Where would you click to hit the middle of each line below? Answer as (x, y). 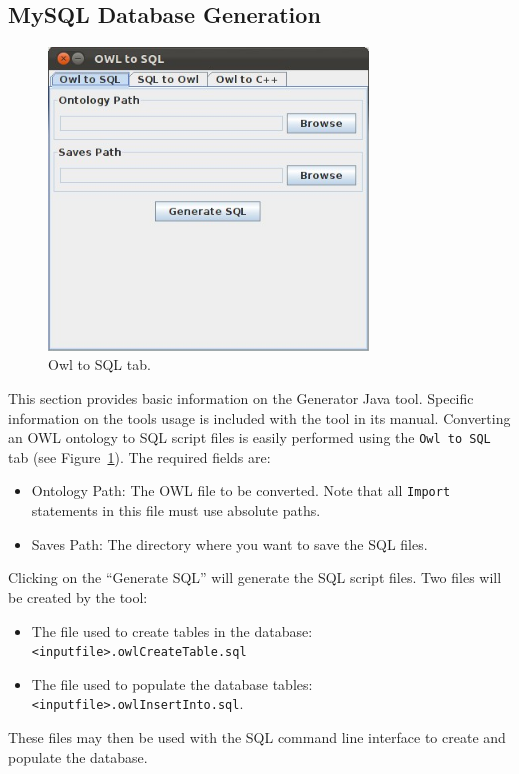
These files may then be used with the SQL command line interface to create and (257, 737)
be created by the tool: (78, 596)
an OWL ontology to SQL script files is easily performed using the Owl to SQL (249, 437)
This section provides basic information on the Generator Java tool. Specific (241, 398)
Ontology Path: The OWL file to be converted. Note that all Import (241, 490)
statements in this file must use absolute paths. (176, 510)
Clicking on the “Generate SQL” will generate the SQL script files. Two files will (255, 577)
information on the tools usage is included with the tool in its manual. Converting (259, 417)
